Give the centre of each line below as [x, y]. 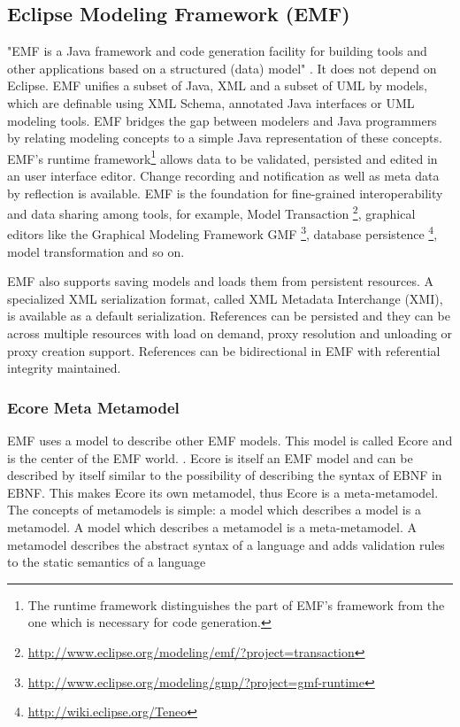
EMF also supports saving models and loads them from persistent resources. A [221, 281]
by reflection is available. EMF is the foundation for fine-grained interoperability [225, 193]
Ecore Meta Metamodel [93, 407]
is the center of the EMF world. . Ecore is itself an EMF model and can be [210, 457]
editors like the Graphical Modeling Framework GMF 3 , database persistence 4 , [222, 233]
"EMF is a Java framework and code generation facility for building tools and [217, 51]
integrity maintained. [64, 368]
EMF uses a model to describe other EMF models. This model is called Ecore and [230, 441]
